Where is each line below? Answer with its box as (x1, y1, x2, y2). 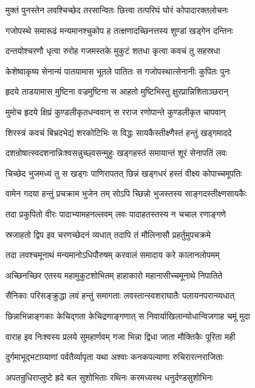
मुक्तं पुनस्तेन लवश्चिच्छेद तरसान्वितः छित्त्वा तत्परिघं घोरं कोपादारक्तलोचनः (5, 4, 228, 16)
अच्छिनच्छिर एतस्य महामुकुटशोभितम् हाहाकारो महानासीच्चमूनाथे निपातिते (5, 268, 223, 281)
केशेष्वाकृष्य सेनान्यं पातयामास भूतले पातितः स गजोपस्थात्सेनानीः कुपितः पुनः (5, 64, 231, 77)
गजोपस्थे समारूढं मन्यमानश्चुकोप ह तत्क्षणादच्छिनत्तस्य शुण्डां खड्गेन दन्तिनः (5, 24, 233, 36)
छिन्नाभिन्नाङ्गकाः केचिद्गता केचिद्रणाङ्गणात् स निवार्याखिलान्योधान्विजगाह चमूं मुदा (5, 309, 250, 322)
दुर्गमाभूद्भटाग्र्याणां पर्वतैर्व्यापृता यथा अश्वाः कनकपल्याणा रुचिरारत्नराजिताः (5, 350, 224, 363)
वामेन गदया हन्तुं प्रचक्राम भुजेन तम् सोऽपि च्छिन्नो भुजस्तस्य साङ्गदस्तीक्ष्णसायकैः (5, 187, 247, 200)
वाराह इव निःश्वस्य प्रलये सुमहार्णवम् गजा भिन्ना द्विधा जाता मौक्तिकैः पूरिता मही (5, 330, 236, 342)
